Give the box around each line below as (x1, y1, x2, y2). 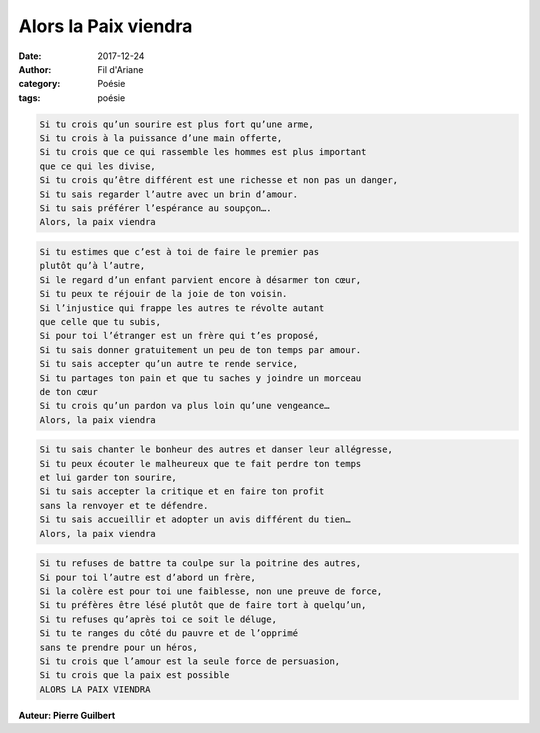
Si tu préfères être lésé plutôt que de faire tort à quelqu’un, (39, 600, 367, 611)
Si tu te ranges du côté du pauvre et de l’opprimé (39, 628, 299, 639)
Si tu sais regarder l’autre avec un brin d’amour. (39, 188, 299, 200)
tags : (18, 91, 41, 104)
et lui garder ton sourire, (39, 472, 177, 484)
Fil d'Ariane (97, 63, 144, 75)
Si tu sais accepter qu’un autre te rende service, (39, 358, 299, 370)
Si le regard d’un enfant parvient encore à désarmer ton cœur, (39, 274, 362, 285)
